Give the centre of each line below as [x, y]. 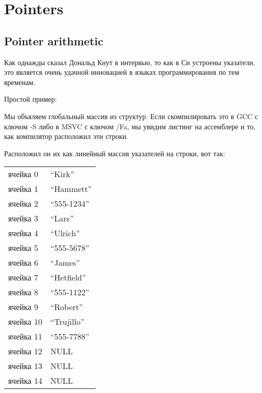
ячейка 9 [23, 307]
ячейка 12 [25, 351]
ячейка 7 [23, 277]
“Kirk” [62, 174]
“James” [65, 263]
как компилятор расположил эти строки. [66, 136]
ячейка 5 [23, 248]
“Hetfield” [68, 277]
